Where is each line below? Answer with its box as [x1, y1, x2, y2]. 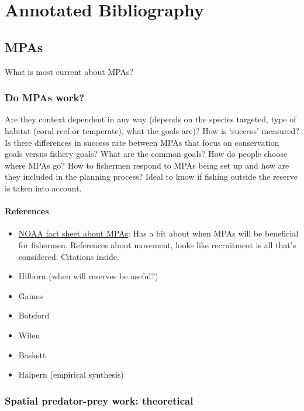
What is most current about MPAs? [5, 65, 134, 77]
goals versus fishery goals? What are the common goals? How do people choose [5, 148, 288, 160]
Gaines [18, 289, 43, 302]
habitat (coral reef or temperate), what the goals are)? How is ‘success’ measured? [5, 124, 299, 136]
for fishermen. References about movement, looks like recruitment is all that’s [18, 238, 296, 251]
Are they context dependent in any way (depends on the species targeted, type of [5, 113, 296, 125]
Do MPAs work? [5, 90, 85, 105]
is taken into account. [5, 181, 82, 194]
